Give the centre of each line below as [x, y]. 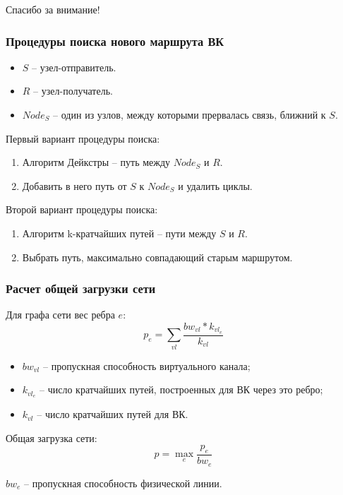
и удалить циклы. [215, 185]
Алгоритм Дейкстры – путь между [96, 162]
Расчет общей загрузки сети [81, 288]
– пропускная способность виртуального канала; [146, 365]
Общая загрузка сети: [52, 437]
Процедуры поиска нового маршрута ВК [115, 41]
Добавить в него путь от [74, 185]
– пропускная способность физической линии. [123, 483]
